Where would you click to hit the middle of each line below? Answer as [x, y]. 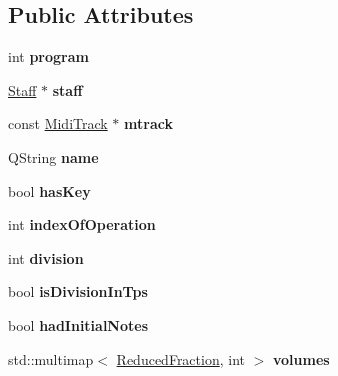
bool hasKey [49, 190]
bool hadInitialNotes [78, 324]
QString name [53, 156]
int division [46, 257]
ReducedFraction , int [181, 358]
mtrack [148, 123]
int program [48, 56]
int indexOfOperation [82, 224]
